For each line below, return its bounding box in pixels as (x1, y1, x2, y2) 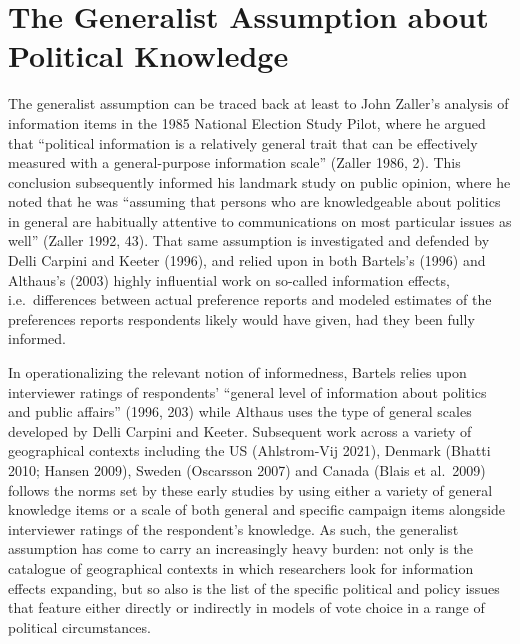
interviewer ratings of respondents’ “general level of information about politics (8, 381, 487, 402)
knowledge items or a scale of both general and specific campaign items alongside (8, 499, 506, 520)
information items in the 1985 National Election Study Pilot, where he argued (8, 112, 486, 133)
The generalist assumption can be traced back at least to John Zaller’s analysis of (8, 93, 509, 114)
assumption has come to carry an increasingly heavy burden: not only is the (8, 538, 473, 559)
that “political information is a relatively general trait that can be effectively (8, 132, 478, 153)
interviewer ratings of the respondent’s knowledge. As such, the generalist (8, 518, 459, 539)
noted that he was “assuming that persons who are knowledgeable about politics (8, 191, 501, 212)
